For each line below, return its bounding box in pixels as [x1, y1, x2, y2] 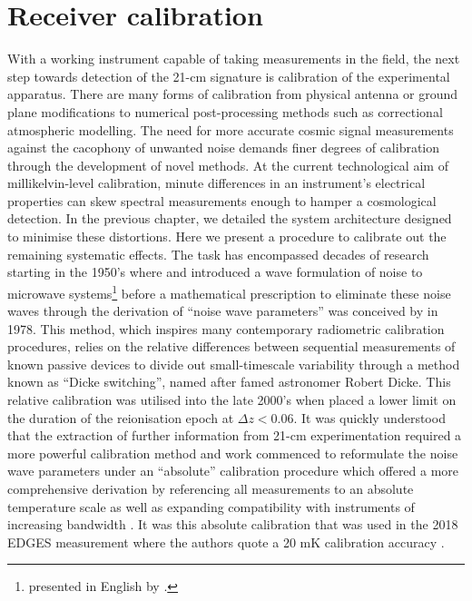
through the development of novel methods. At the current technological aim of [7, 155, 448, 174]
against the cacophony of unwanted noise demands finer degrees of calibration [7, 138, 440, 157]
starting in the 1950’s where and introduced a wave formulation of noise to [7, 262, 423, 281]
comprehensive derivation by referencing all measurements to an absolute [7, 479, 414, 498]
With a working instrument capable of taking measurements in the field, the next [7, 49, 460, 68]
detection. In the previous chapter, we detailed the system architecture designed [7, 209, 452, 228]
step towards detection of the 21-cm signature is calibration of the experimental [7, 66, 450, 85]
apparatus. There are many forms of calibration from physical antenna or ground [7, 84, 458, 103]
